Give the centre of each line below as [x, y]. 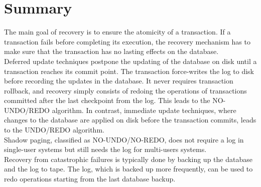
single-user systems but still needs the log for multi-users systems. [105, 149]
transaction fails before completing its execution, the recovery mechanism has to [127, 41]
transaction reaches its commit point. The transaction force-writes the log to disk [129, 71]
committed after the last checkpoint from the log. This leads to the [107, 100]
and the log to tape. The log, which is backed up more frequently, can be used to [128, 169]
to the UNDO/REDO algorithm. [54, 130]
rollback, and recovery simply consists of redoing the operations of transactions [125, 90]
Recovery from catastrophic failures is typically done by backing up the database [128, 159]
